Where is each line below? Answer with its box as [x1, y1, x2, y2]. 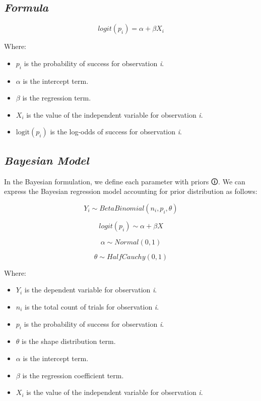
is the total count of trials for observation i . [25, 301, 159, 312]
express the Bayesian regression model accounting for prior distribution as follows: [4, 186, 257, 196]
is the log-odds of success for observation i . [50, 126, 182, 137]
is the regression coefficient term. [22, 370, 124, 380]
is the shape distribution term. [22, 336, 116, 346]
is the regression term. [22, 92, 91, 103]
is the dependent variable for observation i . [24, 284, 157, 295]
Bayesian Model [4, 152, 89, 168]
